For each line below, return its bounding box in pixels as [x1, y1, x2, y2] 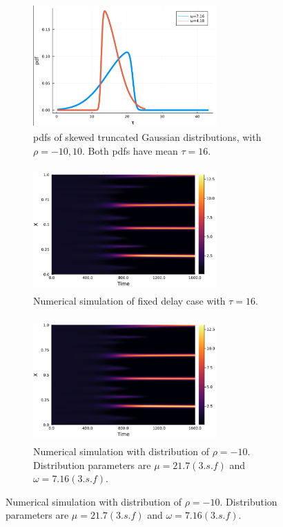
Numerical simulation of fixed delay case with [33, 294, 226, 308]
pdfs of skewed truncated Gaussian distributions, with [33, 130, 262, 144]
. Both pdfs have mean [82, 143, 178, 157]
